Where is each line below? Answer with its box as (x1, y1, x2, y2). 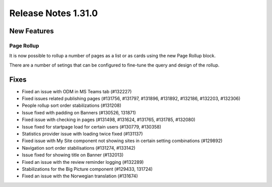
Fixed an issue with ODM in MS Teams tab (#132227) (22, 88, 132, 94)
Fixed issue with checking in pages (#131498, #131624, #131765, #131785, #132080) (22, 116, 196, 123)
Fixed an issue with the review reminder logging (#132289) (22, 159, 144, 165)
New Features (9, 27, 54, 35)
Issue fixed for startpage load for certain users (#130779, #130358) (22, 123, 161, 130)
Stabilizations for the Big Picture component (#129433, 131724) (22, 166, 153, 172)
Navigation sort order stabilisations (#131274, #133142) (22, 145, 135, 151)
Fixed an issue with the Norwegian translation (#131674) (22, 173, 138, 179)
